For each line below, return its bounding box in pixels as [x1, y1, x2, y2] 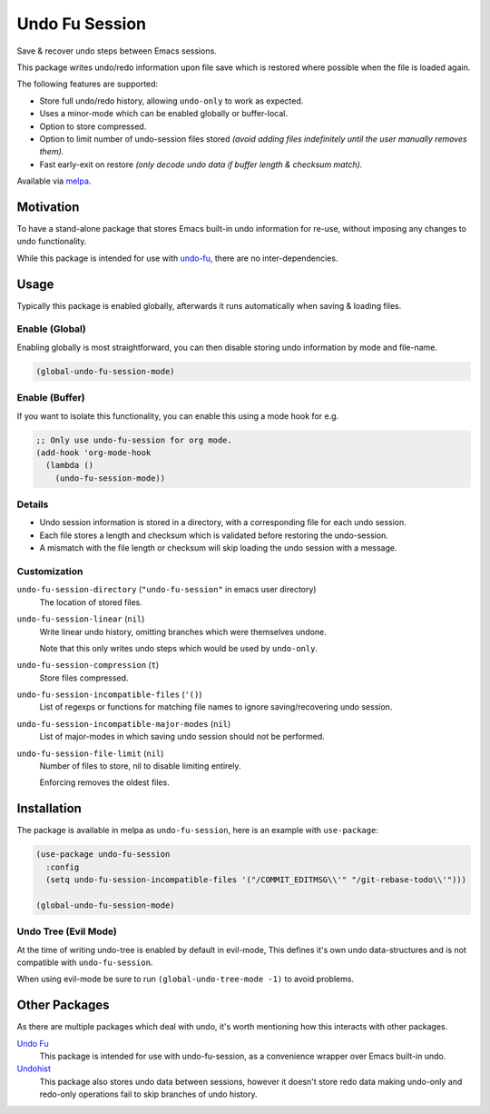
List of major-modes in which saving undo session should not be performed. [39, 731, 326, 742]
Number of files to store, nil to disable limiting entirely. [39, 761, 241, 771]
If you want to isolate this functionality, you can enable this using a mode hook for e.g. [16, 410, 339, 422]
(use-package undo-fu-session [35, 850, 171, 860]
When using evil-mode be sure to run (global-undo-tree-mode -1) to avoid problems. [16, 973, 354, 985]
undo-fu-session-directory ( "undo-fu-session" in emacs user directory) [16, 584, 317, 595]
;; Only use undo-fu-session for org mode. [35, 434, 233, 445]
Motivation [16, 199, 80, 214]
